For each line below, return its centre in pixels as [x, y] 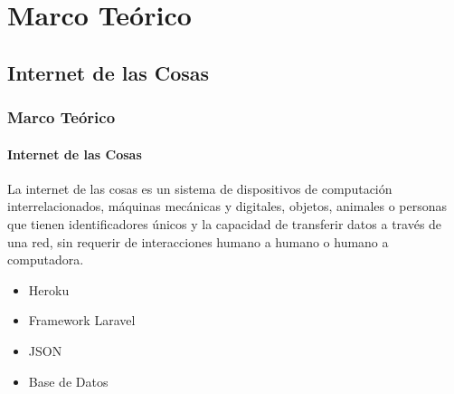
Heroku [49, 289]
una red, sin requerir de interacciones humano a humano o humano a [198, 241]
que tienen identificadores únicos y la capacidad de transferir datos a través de [225, 223]
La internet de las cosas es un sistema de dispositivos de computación [200, 188]
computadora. [46, 259]
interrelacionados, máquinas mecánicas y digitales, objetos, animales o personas [227, 206]
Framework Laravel [82, 320]
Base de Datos [68, 381]
